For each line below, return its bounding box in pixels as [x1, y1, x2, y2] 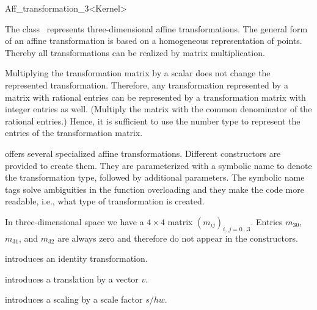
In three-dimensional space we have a [5, 215, 144, 228]
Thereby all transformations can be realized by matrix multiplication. [5, 46, 265, 59]
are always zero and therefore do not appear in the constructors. [57, 231, 298, 244]
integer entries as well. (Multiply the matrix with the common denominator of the [5, 103, 312, 115]
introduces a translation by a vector [5, 272, 139, 285]
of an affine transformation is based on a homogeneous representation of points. [5, 34, 302, 47]
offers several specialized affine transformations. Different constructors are [5, 146, 281, 159]
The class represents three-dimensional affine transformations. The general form [5, 22, 308, 35]
